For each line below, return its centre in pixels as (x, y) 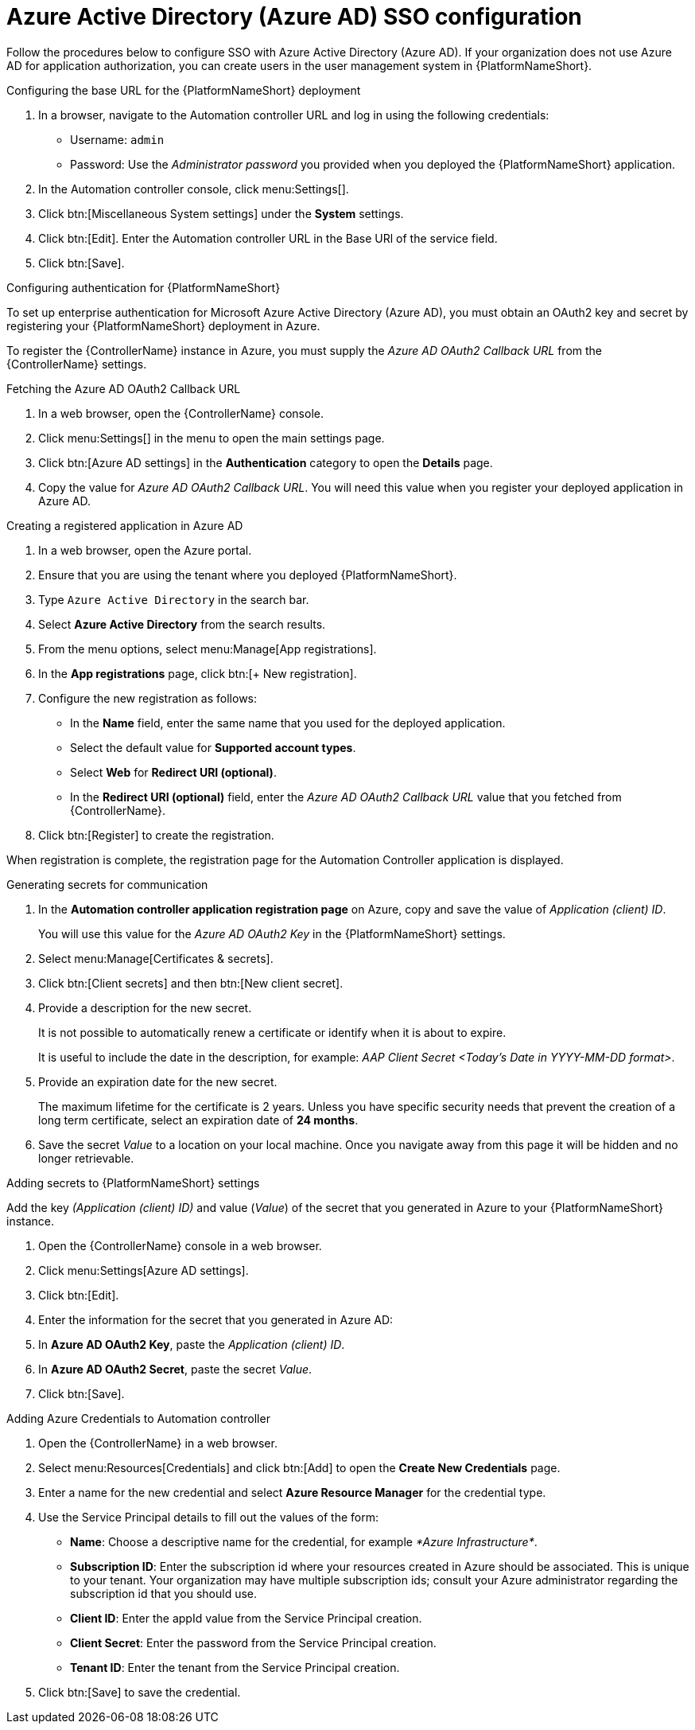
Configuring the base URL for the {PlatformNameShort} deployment (184, 90)
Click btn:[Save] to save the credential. (140, 1692)
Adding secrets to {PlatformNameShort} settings (133, 1183)
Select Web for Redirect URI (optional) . (173, 772)
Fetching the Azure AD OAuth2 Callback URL (124, 388)
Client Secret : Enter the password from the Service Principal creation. (253, 1642)
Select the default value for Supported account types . (213, 747)
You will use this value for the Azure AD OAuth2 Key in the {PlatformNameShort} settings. (272, 933)
